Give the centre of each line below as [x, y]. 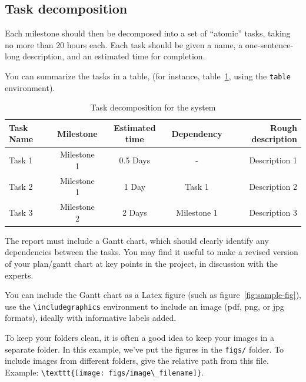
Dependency [197, 133]
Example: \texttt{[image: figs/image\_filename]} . [104, 372]
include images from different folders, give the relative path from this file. [137, 361]
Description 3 [273, 212]
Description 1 [273, 160]
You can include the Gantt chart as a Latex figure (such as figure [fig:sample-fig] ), [153, 295]
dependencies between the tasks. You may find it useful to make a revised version [152, 252]
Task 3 [21, 212]
